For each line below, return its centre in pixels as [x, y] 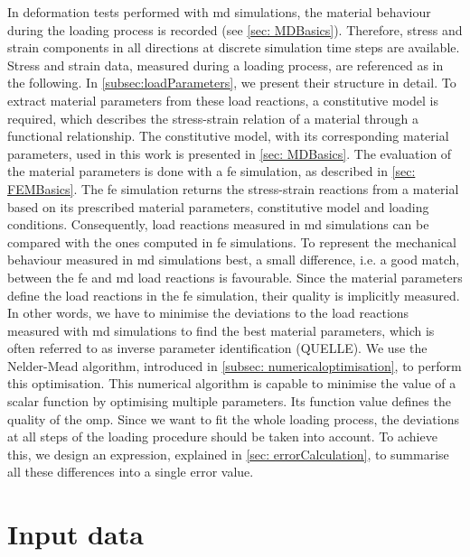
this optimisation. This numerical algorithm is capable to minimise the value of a [232, 383]
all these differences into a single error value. [131, 472]
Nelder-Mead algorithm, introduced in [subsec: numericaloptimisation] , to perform [235, 365]
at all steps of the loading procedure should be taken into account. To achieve [222, 436]
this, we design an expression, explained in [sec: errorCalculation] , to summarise [228, 454]
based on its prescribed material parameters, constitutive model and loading [218, 206]
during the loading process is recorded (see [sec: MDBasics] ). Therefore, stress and [235, 29]
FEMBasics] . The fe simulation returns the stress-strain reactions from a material [233, 188]
